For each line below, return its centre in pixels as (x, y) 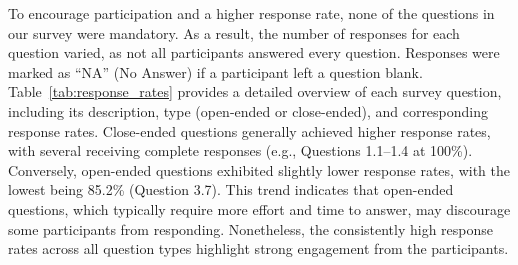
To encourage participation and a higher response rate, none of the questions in (251, 13)
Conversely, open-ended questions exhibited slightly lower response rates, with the (259, 169)
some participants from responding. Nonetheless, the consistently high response (251, 228)
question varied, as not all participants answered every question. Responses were (254, 52)
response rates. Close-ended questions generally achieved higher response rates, (249, 130)
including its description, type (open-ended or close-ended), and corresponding (248, 110)
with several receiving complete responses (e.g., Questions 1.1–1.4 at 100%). (240, 150)
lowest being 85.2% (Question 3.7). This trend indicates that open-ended (231, 189)
